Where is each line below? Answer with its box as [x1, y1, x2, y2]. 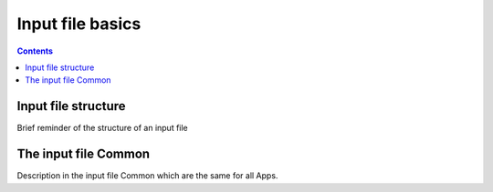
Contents [16, 45, 54, 56]
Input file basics [16, 14, 142, 34]
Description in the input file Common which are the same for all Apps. [16, 170, 278, 181]
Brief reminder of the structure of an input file [16, 123, 189, 134]
